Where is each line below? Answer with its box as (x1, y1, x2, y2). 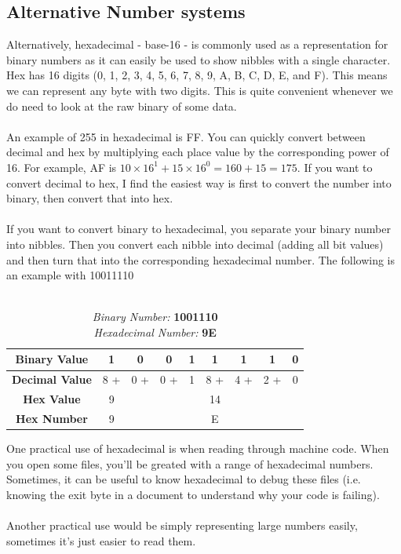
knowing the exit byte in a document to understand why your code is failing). (6, 486, 380, 502)
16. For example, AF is (6, 159, 117, 175)
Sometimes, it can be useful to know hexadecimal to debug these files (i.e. (6, 471, 361, 487)
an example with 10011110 (6, 267, 134, 283)
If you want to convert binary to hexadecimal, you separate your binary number (6, 221, 391, 237)
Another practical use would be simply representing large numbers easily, (6, 517, 358, 534)
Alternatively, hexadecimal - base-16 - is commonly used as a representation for (6, 36, 388, 53)
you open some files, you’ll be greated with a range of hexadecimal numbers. (6, 455, 374, 472)
